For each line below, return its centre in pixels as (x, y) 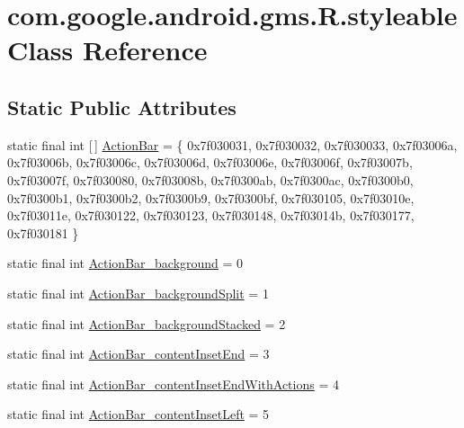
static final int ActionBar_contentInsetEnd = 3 (138, 354)
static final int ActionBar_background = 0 (125, 263)
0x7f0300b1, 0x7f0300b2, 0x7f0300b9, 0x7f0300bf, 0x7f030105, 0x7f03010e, (211, 197)
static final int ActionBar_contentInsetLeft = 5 (138, 414)
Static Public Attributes (122, 107)
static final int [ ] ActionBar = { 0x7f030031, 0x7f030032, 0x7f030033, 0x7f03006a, (232, 144)
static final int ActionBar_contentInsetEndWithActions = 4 (173, 383)
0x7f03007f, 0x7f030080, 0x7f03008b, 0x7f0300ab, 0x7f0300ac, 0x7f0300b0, (210, 179)
